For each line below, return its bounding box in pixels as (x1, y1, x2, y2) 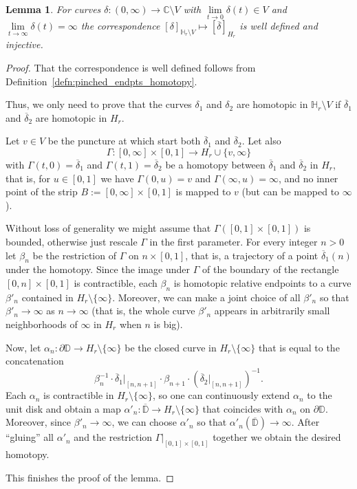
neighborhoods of (6, 316, 78, 331)
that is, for (6, 171, 51, 185)
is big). (153, 316, 183, 331)
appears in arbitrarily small (214, 303, 330, 318)
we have (100, 171, 134, 185)
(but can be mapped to (241, 184, 340, 199)
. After (291, 415, 320, 429)
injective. (6, 37, 43, 52)
